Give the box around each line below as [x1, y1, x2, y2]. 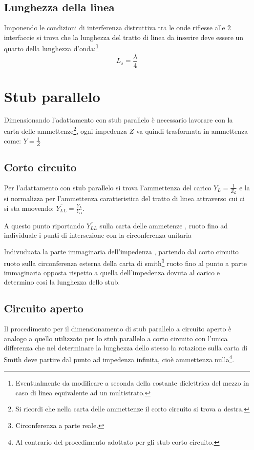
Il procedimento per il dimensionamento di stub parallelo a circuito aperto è [4, 324, 232, 334]
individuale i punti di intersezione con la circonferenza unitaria [4, 230, 191, 240]
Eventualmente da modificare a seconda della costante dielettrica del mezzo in [15, 378, 249, 388]
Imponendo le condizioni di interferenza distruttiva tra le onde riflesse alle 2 [4, 22, 231, 33]
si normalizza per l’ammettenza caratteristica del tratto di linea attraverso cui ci [4, 193, 245, 203]
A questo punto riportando [4, 220, 85, 230]
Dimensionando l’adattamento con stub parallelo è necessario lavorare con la [4, 114, 233, 124]
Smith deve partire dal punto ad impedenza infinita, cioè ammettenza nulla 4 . [4, 352, 234, 364]
